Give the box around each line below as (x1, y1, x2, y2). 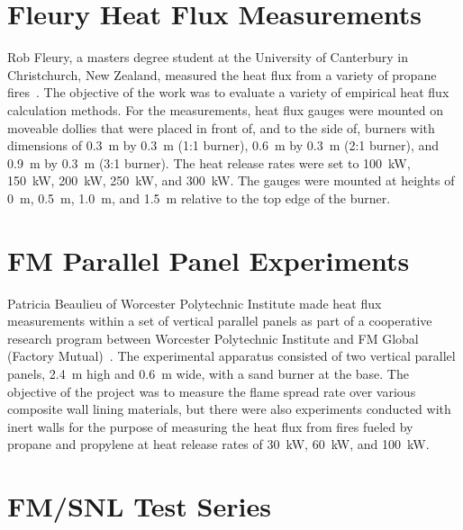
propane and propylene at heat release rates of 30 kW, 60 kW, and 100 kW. (7, 435, 430, 454)
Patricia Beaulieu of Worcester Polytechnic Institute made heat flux (7, 293, 382, 312)
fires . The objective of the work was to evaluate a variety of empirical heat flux (7, 83, 449, 102)
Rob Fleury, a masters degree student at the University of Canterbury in (7, 48, 409, 67)
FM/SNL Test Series (7, 488, 271, 525)
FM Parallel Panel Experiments (7, 241, 410, 278)
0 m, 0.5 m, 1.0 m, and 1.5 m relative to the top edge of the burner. (7, 188, 391, 207)
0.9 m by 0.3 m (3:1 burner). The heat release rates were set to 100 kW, (7, 153, 411, 172)
